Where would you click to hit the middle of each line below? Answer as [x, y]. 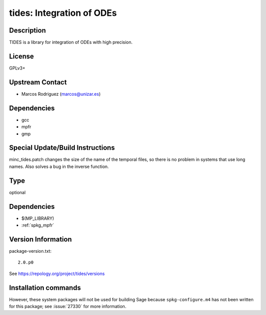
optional [17, 192]
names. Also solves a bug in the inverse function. [59, 166]
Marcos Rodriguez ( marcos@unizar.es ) [61, 94]
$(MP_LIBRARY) [38, 218]
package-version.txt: [30, 251]
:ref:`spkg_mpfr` [38, 225]
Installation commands [45, 288]
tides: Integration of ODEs [63, 13]
